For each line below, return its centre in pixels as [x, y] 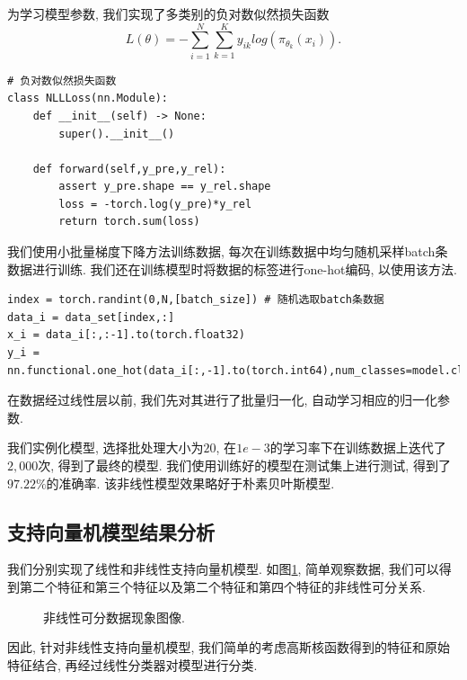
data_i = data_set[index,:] [91, 317]
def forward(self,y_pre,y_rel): [129, 169]
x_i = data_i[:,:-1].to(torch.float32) [126, 335]
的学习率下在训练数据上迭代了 [358, 447]
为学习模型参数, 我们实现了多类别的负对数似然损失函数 [168, 13]
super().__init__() [117, 134]
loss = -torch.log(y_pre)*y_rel [155, 204]
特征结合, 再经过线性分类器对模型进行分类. [132, 664]
